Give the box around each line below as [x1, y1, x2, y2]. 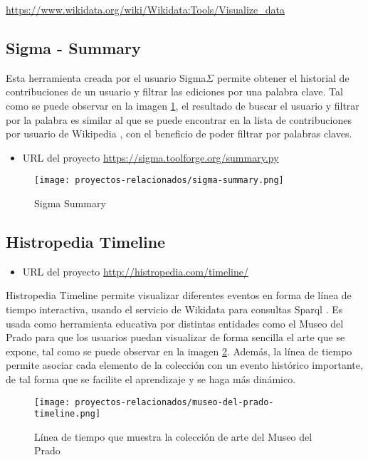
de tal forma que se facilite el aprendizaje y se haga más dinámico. [6, 371, 296, 386]
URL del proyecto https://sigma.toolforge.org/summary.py [22, 150, 279, 164]
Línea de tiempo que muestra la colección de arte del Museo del [34, 429, 312, 444]
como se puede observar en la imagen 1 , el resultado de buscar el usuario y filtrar [6, 98, 359, 113]
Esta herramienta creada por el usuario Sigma [6, 70, 206, 85]
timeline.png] [34, 409, 101, 419]
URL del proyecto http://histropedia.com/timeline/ [22, 263, 248, 278]
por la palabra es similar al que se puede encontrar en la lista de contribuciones [6, 112, 352, 127]
